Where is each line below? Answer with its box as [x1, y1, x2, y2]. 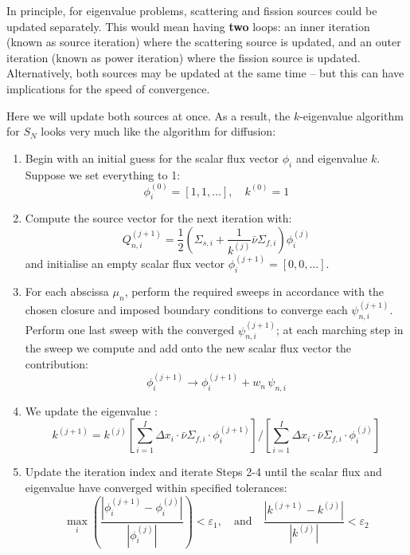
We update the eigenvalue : [25, 402, 158, 419]
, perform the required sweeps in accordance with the [124, 283, 385, 300]
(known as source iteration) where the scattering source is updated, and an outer [6, 33, 401, 50]
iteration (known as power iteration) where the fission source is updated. [6, 49, 361, 65]
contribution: [25, 356, 88, 372]
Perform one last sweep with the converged [25, 321, 235, 338]
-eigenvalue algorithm [299, 107, 404, 124]
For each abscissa [25, 283, 109, 300]
